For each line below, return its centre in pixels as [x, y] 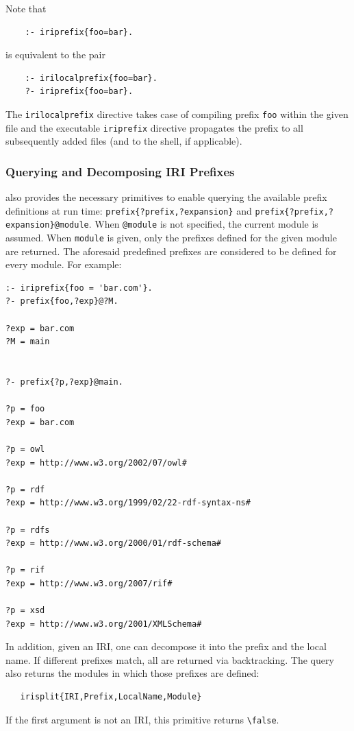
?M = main [28, 342]
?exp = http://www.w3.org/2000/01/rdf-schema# [113, 543]
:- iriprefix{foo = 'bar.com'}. [79, 288]
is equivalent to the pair [55, 55]
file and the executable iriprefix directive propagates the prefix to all [154, 127]
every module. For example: [64, 264]
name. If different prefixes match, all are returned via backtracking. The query [170, 659]
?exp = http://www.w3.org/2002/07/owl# [96, 463]
